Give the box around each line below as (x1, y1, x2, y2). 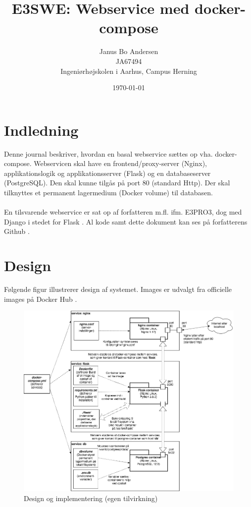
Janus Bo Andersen (99, 46, 158, 56)
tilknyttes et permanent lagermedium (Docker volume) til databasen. (4, 187, 213, 197)
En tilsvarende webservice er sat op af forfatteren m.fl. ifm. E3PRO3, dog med (4, 207, 242, 217)
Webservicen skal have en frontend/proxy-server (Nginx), (34, 158, 207, 169)
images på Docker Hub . (4, 293, 77, 304)
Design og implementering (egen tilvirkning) (24, 493, 158, 503)
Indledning (4, 119, 79, 140)
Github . (4, 226, 30, 236)
